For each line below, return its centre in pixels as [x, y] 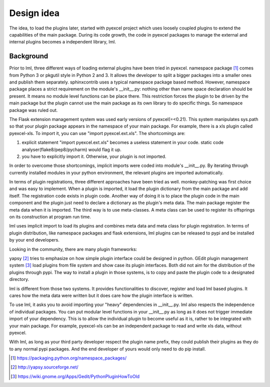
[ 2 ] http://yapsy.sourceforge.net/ [44, 367]
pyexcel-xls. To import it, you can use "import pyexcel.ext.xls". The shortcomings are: [97, 133]
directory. [19, 279]
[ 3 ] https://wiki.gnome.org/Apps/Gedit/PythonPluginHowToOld [75, 376]
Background [29, 56]
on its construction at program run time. [50, 217]
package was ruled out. [33, 110]
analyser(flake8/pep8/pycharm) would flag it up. [72, 149]
